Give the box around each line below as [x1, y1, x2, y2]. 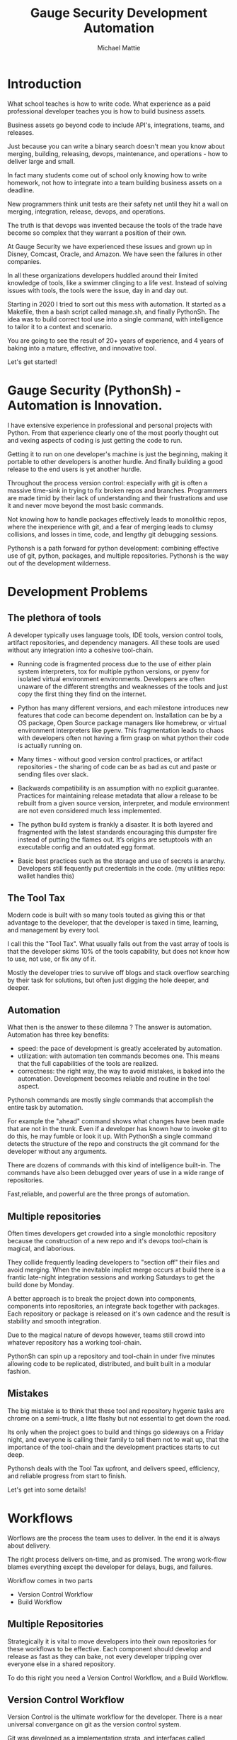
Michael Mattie [97, 43, 141, 52]
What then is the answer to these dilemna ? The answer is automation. [7, 1023, 212, 1032]
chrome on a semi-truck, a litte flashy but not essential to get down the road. [7, 1414, 231, 1422]
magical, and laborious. [7, 1244, 76, 1253]
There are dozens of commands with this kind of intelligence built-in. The [7, 1161, 221, 1169]
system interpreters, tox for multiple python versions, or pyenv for [17, 667, 210, 676]
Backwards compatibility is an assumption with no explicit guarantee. [17, 783, 219, 792]
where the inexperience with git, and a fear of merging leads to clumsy [7, 522, 214, 531]
